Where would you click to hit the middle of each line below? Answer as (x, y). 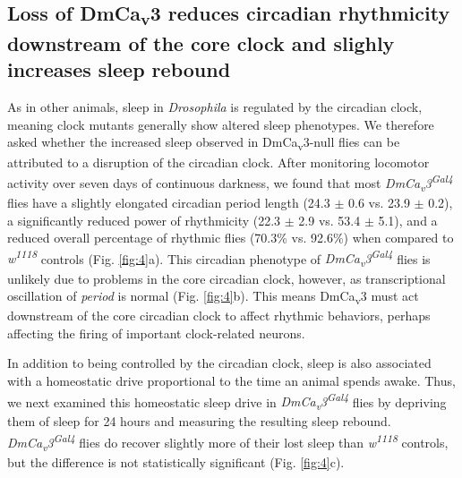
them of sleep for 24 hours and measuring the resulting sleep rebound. (199, 421)
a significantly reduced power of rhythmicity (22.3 (144, 220)
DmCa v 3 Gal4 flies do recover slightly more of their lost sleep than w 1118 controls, (228, 442)
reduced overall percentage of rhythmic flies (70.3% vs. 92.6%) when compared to (231, 238)
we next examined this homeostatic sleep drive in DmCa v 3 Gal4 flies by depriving (227, 401)
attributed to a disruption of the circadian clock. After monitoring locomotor (218, 162)
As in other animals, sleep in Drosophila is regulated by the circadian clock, (215, 107)
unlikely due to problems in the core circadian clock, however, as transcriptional (227, 278)
